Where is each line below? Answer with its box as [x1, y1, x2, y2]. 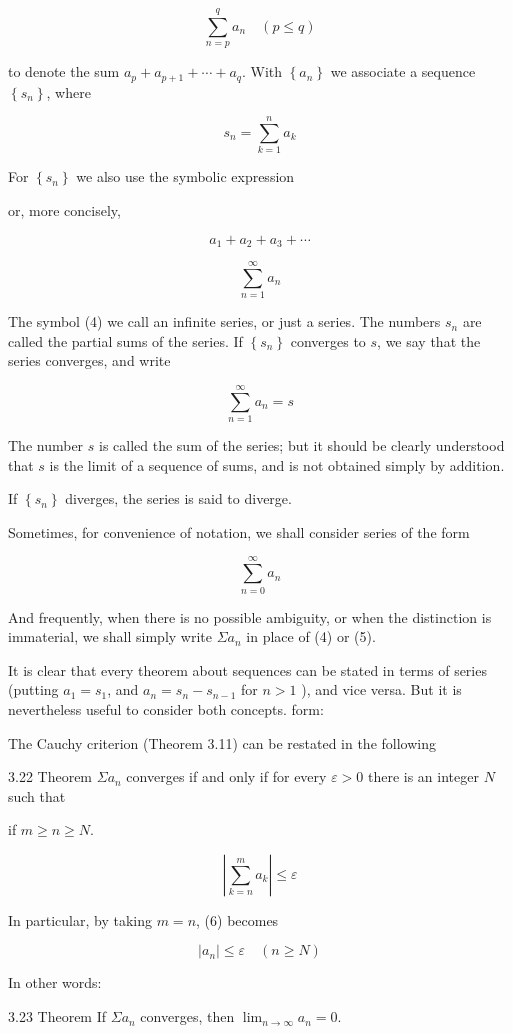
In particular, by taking [8, 909, 153, 930]
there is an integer [367, 766, 479, 787]
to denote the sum [8, 61, 120, 82]
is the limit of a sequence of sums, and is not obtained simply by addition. [49, 454, 505, 475]
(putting [8, 679, 59, 700]
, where [46, 81, 91, 102]
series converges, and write [8, 350, 171, 371]
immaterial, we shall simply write [8, 626, 212, 647]
